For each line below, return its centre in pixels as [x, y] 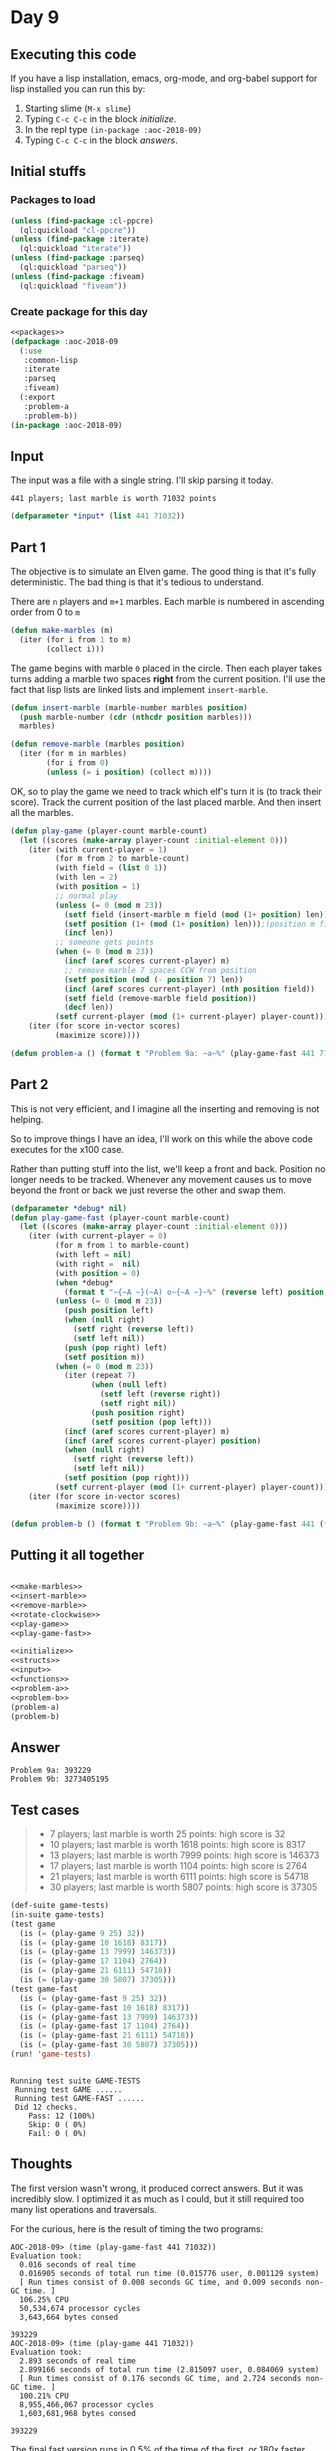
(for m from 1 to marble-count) [122, 1246]
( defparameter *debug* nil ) [69, 1208]
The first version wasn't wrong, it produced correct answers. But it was [157, 2188]
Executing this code [73, 54]
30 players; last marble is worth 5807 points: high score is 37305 [183, 1887]
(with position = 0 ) [97, 1273]
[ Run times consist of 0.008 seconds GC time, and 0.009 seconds [160, 2282]
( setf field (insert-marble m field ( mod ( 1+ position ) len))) [198, 914]
